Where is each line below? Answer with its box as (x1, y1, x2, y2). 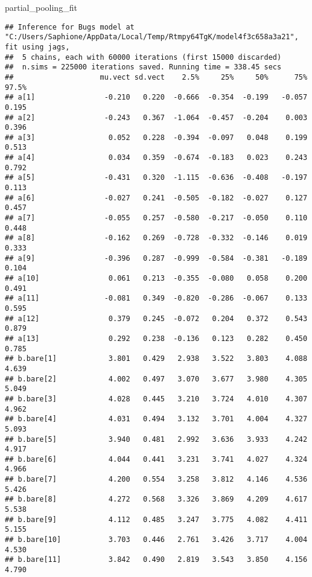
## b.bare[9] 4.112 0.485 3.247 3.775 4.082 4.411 (5, 515, 308, 524)
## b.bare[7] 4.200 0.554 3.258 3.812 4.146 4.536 (5, 475, 308, 484)
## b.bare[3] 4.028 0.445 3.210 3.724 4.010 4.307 (5, 394, 308, 403)
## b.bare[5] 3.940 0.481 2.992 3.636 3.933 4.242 (5, 435, 308, 444)
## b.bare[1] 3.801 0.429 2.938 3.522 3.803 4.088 (5, 354, 308, 363)
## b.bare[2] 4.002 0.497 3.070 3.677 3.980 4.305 (5, 374, 308, 383)
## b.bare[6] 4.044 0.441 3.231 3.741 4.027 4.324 (5, 454, 308, 464)
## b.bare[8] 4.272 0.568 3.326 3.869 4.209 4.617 (5, 495, 308, 504)
